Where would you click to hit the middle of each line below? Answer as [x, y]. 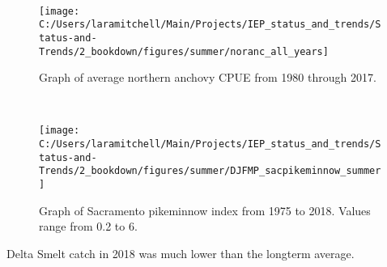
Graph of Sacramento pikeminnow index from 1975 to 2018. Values [205, 210]
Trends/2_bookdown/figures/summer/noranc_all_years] [184, 51]
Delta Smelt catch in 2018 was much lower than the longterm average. [181, 253]
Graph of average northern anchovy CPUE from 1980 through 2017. [208, 77]
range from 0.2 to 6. [88, 226]
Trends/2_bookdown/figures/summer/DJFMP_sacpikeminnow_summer [210, 171]
